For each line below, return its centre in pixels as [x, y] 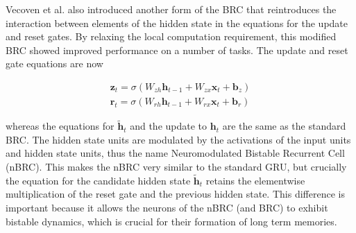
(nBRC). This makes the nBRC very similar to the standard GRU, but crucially [176, 167]
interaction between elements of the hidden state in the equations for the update [177, 23]
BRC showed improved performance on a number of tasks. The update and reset [177, 50]
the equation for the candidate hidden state [98, 180]
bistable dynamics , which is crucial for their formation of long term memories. [171, 221]
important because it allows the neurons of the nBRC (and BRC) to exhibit [167, 208]
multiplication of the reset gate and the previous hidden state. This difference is [175, 194]
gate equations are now [54, 63]
